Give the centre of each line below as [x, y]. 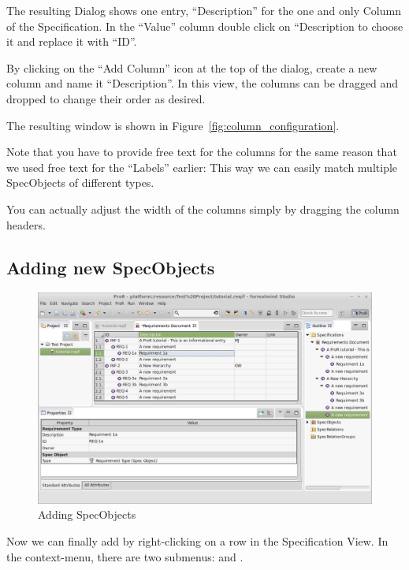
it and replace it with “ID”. [72, 41]
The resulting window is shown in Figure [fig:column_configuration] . [173, 125]
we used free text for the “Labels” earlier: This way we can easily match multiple [202, 167]
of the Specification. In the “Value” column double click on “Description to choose [205, 26]
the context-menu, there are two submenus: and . [125, 556]
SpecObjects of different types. [80, 183]
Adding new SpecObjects [111, 267]
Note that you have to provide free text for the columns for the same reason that [202, 152]
